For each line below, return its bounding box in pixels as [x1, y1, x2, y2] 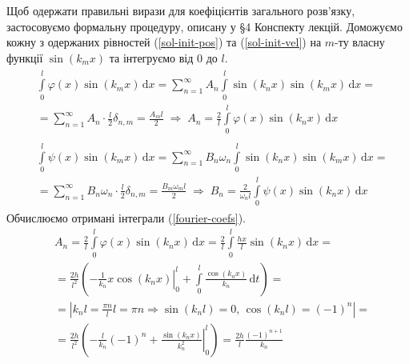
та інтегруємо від [109, 49, 194, 66]
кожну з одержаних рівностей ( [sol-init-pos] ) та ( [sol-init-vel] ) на [6, 34, 322, 50]
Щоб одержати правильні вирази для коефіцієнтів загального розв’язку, [6, 2, 355, 18]
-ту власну [335, 34, 385, 50]
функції [6, 49, 43, 66]
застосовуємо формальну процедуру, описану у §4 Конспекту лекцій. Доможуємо [6, 18, 403, 34]
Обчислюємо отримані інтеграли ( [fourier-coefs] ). [6, 210, 246, 226]
